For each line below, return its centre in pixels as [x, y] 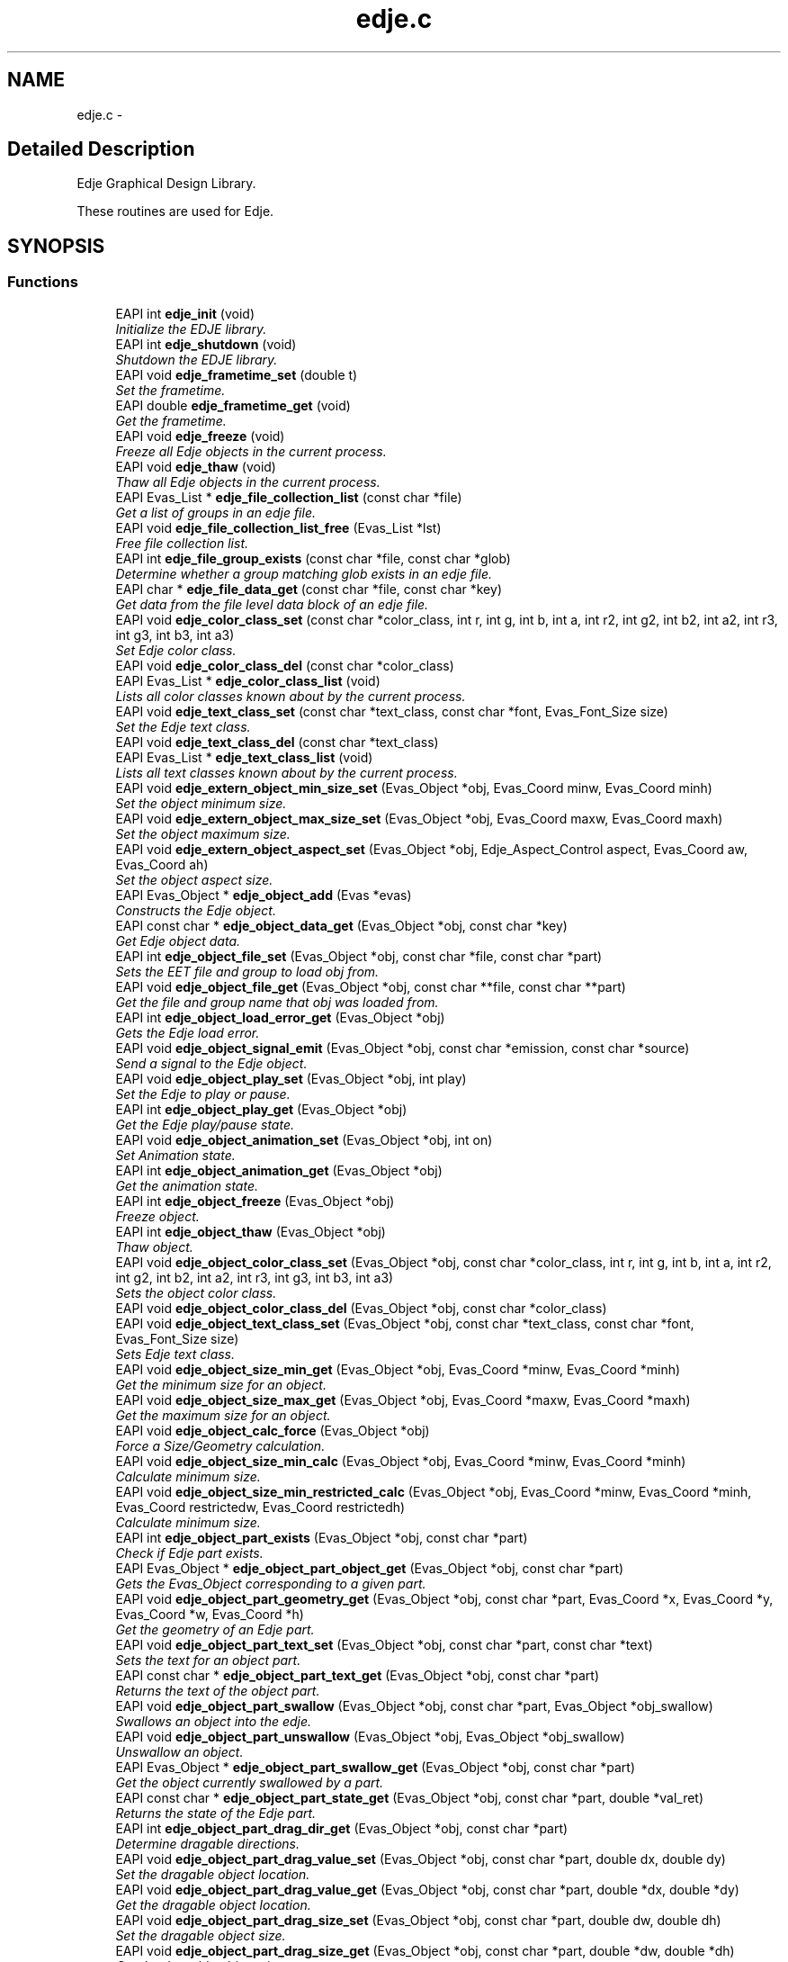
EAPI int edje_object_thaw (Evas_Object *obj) [251, 1231]
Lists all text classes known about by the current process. [287, 772]
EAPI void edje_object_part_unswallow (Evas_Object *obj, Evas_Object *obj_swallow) [370, 1736]
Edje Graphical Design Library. [166, 184]
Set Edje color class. [176, 650]
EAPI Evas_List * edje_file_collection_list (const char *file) [289, 497]
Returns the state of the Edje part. [216, 1813]
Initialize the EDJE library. [191, 328]
